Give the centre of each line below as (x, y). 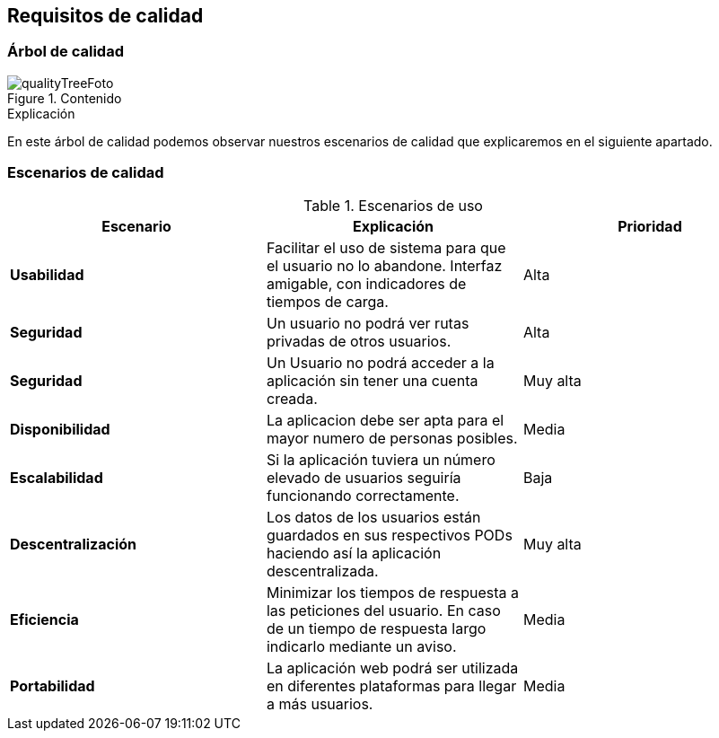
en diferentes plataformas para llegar (391, 685)
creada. (292, 398)
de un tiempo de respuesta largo (376, 628)
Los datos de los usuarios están (373, 517)
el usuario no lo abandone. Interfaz (384, 265)
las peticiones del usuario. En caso (383, 610)
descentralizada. (322, 571)
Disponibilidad (60, 429)
